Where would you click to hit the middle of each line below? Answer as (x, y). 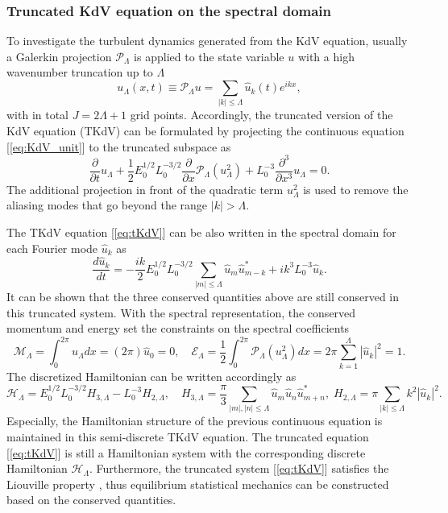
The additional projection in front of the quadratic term (145, 189)
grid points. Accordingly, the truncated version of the (261, 115)
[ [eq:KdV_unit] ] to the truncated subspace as (119, 146)
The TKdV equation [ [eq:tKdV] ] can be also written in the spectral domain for (201, 232)
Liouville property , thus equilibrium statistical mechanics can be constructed (198, 484)
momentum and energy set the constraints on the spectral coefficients (178, 328)
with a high (326, 56)
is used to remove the (356, 189)
